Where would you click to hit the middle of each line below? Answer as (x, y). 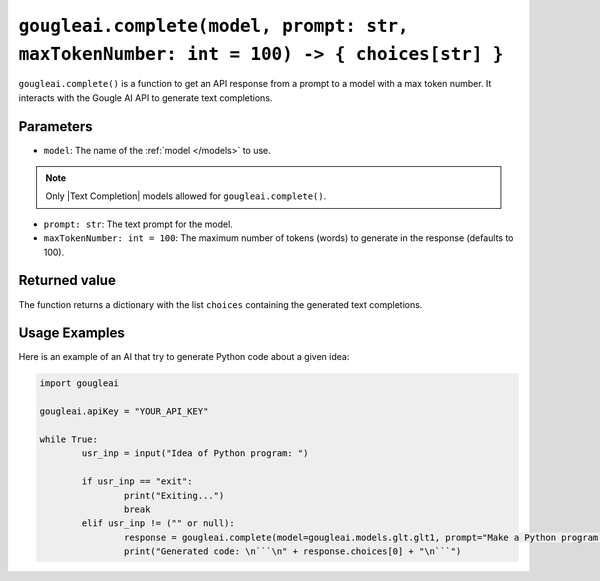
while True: (69, 439)
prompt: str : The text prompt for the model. (138, 224)
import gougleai (79, 383)
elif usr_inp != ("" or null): (158, 523)
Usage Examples (71, 333)
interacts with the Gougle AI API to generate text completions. (145, 97)
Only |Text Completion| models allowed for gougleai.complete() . (186, 196)
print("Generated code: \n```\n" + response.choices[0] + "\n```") (292, 551)
